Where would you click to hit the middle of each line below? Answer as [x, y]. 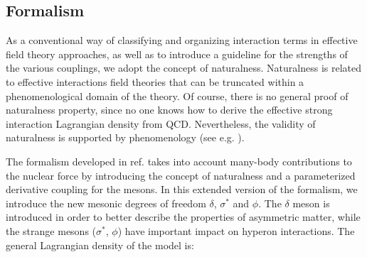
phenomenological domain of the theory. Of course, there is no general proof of [177, 95]
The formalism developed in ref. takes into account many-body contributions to [179, 161]
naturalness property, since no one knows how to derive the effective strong [169, 110]
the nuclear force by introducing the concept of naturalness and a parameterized [181, 175]
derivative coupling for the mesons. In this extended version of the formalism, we [182, 189]
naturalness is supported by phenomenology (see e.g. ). [125, 137]
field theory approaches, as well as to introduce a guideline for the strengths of [177, 54]
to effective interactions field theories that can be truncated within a [155, 81]
